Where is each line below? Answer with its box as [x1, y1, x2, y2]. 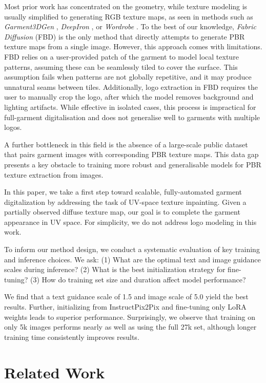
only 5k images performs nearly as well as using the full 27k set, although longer [4, 321, 257, 332]
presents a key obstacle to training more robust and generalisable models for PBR [4, 159, 261, 169]
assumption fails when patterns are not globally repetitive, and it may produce [4, 71, 252, 82]
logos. [4, 122, 22, 132]
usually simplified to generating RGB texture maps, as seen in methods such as [4, 11, 253, 22]
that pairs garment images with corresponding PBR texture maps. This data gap [4, 149, 259, 160]
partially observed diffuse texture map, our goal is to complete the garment [4, 206, 240, 217]
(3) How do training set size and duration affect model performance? [30, 274, 246, 284]
